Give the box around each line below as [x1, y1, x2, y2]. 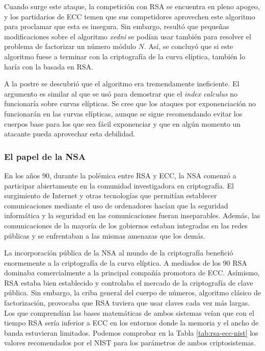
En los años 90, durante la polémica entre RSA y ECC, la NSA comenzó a [4, 170, 236, 180]
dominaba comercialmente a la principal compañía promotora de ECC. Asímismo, [4, 267, 260, 278]
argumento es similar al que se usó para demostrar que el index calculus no [4, 88, 238, 99]
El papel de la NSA [4, 150, 86, 162]
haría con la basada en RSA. [4, 61, 93, 72]
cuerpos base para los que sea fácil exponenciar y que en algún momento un [4, 118, 241, 129]
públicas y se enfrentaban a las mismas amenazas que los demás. [4, 230, 205, 241]
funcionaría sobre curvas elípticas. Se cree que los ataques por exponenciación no [4, 98, 256, 109]
